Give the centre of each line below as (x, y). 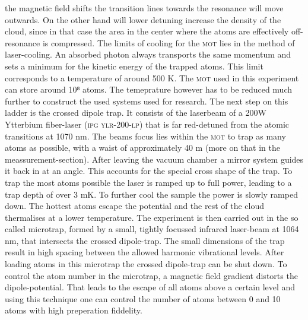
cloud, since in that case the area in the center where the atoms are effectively (147, 31)
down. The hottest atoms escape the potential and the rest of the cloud (135, 206)
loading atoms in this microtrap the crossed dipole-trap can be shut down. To (146, 264)
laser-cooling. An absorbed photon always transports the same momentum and (148, 54)
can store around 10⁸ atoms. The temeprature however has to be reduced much (149, 89)
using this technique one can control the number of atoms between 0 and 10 (143, 298)
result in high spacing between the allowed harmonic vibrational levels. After (145, 252)
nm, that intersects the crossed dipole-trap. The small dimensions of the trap (145, 240)
